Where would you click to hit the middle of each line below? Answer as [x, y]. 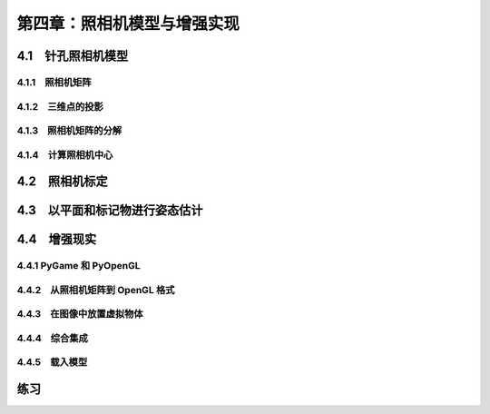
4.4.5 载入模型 [52, 362]
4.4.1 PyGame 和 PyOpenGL [78, 266]
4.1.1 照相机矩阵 [54, 82]
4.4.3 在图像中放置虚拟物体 [80, 314]
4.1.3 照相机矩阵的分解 [69, 131]
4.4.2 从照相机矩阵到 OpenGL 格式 [96, 290]
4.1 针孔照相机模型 [73, 56]
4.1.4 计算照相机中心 [65, 154]
